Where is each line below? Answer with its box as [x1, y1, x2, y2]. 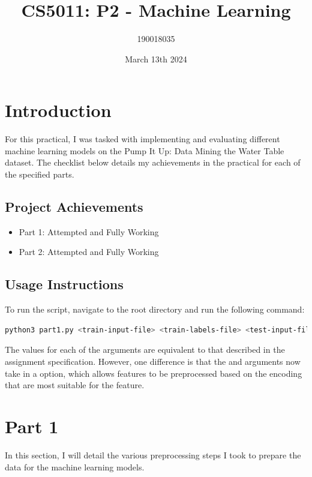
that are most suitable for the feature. [5, 379, 145, 391]
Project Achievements [5, 197, 143, 216]
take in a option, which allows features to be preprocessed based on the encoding [5, 367, 302, 379]
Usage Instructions [5, 275, 124, 293]
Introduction [5, 98, 112, 122]
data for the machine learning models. [5, 460, 145, 473]
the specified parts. [5, 168, 74, 181]
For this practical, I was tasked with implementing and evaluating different [5, 133, 280, 145]
